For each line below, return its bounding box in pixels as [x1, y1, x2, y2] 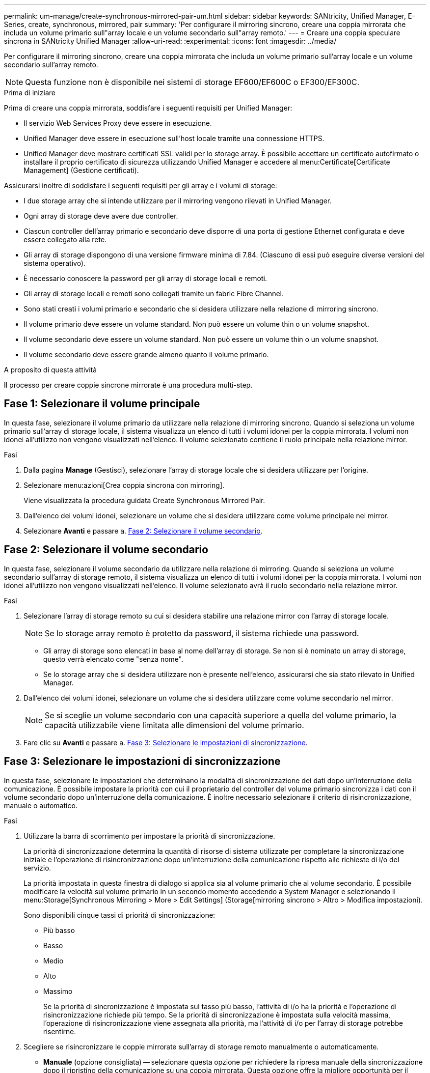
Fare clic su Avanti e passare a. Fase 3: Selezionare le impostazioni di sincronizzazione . [24, 738, 308, 747]
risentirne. [43, 1027, 76, 1036]
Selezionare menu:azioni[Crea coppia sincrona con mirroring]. [24, 480, 225, 489]
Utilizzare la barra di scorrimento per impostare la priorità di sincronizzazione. [24, 831, 275, 840]
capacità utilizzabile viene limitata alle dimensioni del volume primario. [45, 720, 304, 730]
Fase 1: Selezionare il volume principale [4, 397, 200, 410]
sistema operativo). [24, 259, 86, 267]
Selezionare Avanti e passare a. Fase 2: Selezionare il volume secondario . [24, 526, 263, 535]
